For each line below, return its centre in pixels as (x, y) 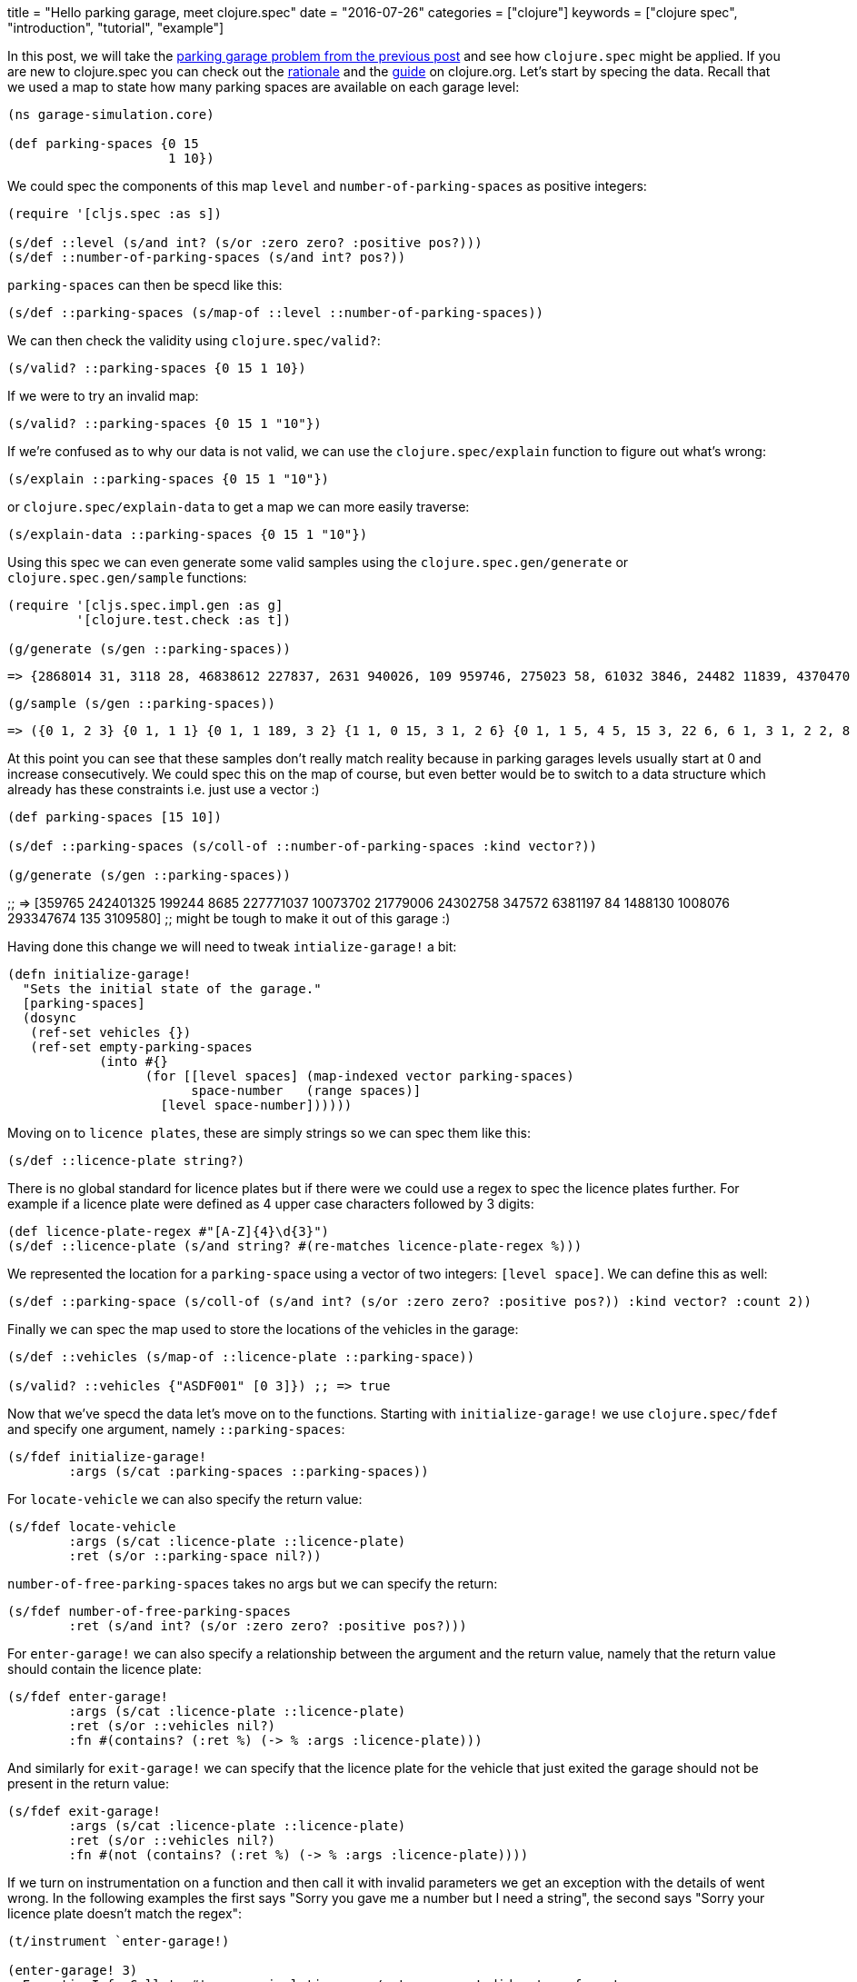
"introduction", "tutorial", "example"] (116, 28)
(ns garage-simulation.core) (111, 115)
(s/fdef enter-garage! (88, 1697)
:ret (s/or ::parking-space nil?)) (195, 1556)
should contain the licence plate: (105, 1669)
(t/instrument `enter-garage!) (119, 1941)
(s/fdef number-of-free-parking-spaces (149, 1611)
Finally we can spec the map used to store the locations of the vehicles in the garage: (263, 1329)
